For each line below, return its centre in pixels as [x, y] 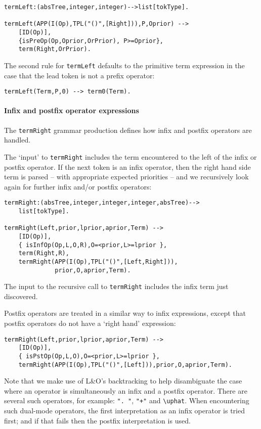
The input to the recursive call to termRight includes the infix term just [116, 286]
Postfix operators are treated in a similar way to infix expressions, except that [125, 313]
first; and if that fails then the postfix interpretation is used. [97, 420]
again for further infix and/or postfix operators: [78, 186]
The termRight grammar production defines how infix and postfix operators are [128, 130]
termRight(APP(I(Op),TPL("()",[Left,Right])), [98, 261]
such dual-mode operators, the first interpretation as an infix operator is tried [124, 411]
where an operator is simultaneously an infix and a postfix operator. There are [126, 390]
